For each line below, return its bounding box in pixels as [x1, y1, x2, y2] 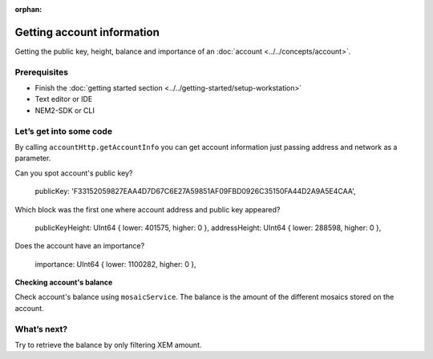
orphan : [14, 5, 42, 14]
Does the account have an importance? [14, 241, 145, 251]
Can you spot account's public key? [14, 168, 133, 178]
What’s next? [14, 323, 68, 334]
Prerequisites [14, 67, 68, 78]
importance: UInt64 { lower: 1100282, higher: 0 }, [34, 259, 196, 268]
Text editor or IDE [34, 95, 93, 104]
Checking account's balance [14, 277, 113, 288]
